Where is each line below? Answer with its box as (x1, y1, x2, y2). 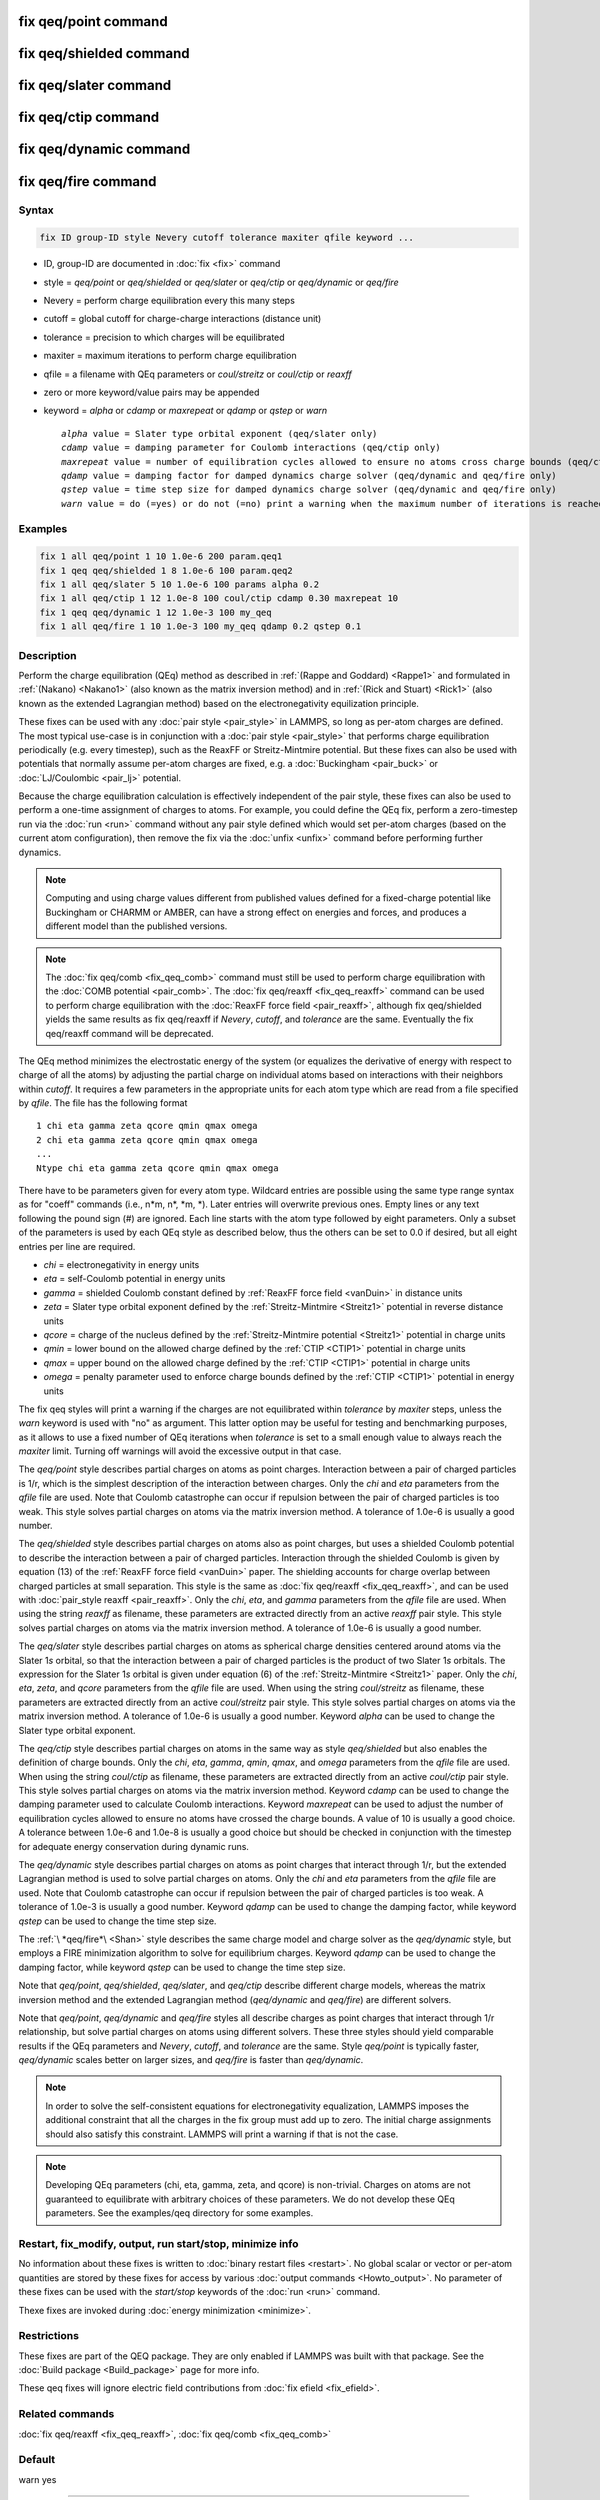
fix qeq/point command (18, 13, 169, 30)
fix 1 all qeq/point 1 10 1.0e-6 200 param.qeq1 (39, 551, 283, 562)
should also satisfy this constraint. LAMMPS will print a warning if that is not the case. (45, 2128, 399, 2140)
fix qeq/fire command (18, 173, 157, 190)
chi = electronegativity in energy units (43, 1259, 200, 1270)
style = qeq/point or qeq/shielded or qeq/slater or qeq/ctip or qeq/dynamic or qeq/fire (43, 276, 399, 288)
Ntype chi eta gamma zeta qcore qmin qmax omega (36, 1162, 279, 1174)
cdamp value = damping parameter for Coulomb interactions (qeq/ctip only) (61, 442, 441, 454)
